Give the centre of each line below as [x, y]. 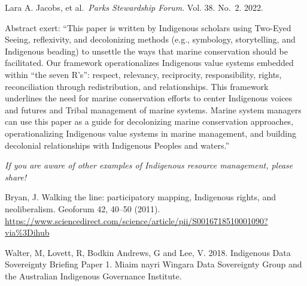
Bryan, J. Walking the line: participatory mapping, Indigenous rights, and [141, 197]
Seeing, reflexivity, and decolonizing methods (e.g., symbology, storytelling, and [150, 39]
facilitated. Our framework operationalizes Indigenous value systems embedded [149, 63]
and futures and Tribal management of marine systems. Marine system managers [153, 109]
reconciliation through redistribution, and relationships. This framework [137, 86]
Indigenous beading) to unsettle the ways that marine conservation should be [146, 51]
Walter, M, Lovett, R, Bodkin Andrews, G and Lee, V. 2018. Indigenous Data [148, 252]
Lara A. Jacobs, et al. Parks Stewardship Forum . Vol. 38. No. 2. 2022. [134, 7]
